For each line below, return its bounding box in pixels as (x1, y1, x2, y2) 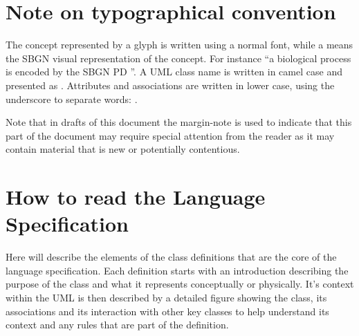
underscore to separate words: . (6, 91, 138, 106)
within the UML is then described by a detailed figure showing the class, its (6, 290, 327, 304)
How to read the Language (6, 183, 266, 211)
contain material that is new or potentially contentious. (6, 142, 240, 156)
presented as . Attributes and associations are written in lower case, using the (6, 77, 335, 92)
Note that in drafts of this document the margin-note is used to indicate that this (6, 115, 352, 129)
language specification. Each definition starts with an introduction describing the (6, 263, 349, 277)
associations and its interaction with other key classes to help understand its (6, 304, 329, 318)
